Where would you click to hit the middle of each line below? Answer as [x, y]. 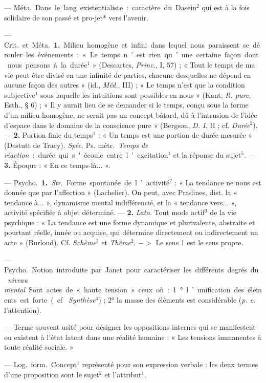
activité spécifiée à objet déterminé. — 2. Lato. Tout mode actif [105, 212]
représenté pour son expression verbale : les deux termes [170, 364]
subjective [20, 94]
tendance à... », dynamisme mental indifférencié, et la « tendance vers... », [120, 202]
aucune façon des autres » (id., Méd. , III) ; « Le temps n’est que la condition [125, 85]
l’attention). [23, 310]
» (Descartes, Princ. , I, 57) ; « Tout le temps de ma [174, 64]
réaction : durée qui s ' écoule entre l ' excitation [86, 155]
